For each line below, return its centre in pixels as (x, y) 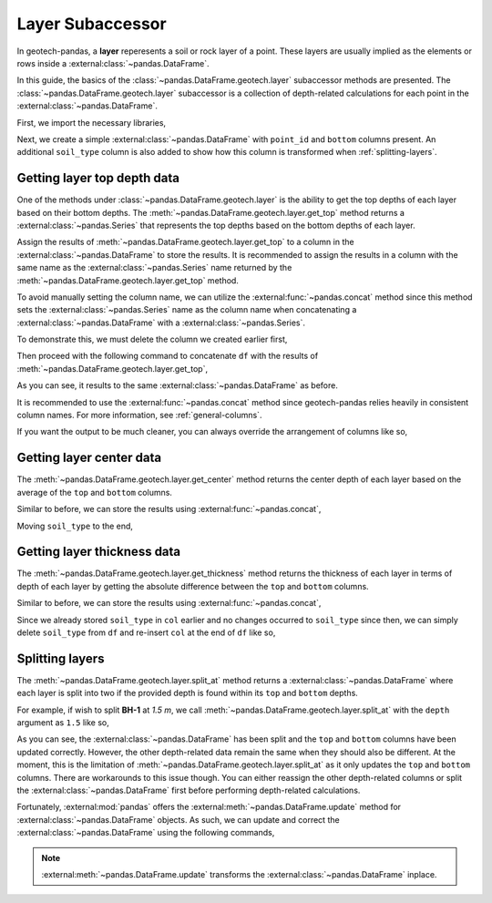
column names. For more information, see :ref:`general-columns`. (139, 416)
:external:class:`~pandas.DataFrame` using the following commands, (146, 833)
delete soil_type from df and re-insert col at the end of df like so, (146, 632)
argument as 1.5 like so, (63, 723)
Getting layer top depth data (98, 178)
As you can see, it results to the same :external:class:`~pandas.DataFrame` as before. (178, 385)
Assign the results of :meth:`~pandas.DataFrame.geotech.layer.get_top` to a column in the (185, 242)
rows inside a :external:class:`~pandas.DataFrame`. (113, 63)
